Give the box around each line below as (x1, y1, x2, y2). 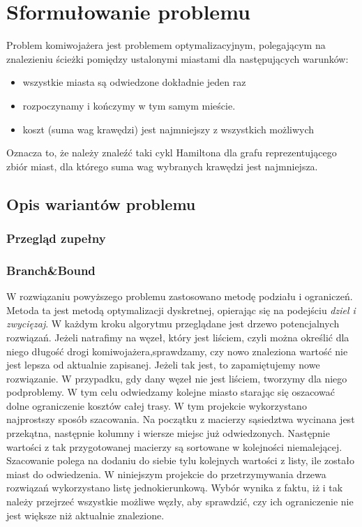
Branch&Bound (6, 261, 96, 279)
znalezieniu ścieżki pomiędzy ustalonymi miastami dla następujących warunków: (6, 51, 349, 66)
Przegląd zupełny (6, 229, 106, 246)
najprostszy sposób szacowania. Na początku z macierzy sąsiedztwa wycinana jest (6, 412, 355, 426)
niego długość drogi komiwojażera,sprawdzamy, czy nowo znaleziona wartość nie (6, 343, 348, 358)
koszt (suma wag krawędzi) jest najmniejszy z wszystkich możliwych (22, 121, 315, 136)
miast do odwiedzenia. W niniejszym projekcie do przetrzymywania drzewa (6, 466, 326, 481)
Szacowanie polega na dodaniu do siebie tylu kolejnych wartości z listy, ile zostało (6, 453, 354, 468)
